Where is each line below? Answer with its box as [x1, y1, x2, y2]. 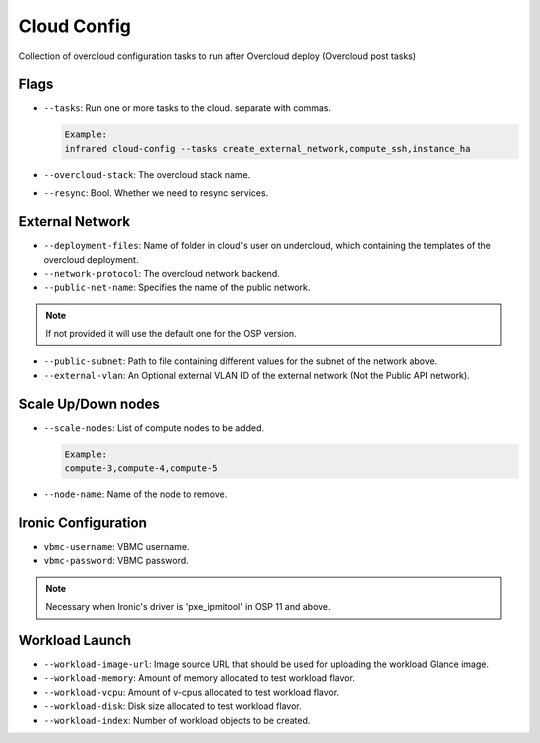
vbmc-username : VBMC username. [43, 541, 190, 553]
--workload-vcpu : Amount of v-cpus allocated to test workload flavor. [43, 686, 340, 698]
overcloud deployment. [43, 253, 139, 265]
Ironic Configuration [18, 514, 147, 531]
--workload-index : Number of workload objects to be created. [43, 714, 311, 726]
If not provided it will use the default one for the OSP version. [45, 328, 297, 340]
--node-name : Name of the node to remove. [43, 488, 228, 500]
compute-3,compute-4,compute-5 [64, 463, 219, 474]
